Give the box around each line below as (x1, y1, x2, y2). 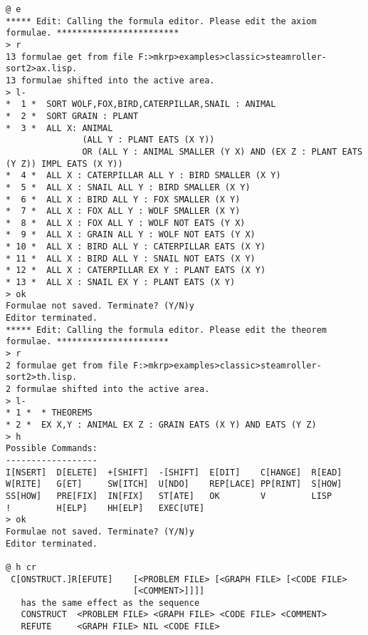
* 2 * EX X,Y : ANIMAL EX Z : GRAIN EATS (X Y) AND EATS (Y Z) (6, 419, 317, 430)
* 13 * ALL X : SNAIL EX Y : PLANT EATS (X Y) (6, 277, 236, 288)
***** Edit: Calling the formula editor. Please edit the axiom (6, 16, 317, 26)
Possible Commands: (6, 443, 98, 454)
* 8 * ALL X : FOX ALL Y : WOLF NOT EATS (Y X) (6, 217, 246, 228)
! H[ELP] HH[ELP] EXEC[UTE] (6, 502, 205, 513)
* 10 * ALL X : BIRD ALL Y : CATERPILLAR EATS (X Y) (6, 242, 266, 252)
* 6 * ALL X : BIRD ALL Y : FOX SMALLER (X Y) (6, 194, 241, 205)
